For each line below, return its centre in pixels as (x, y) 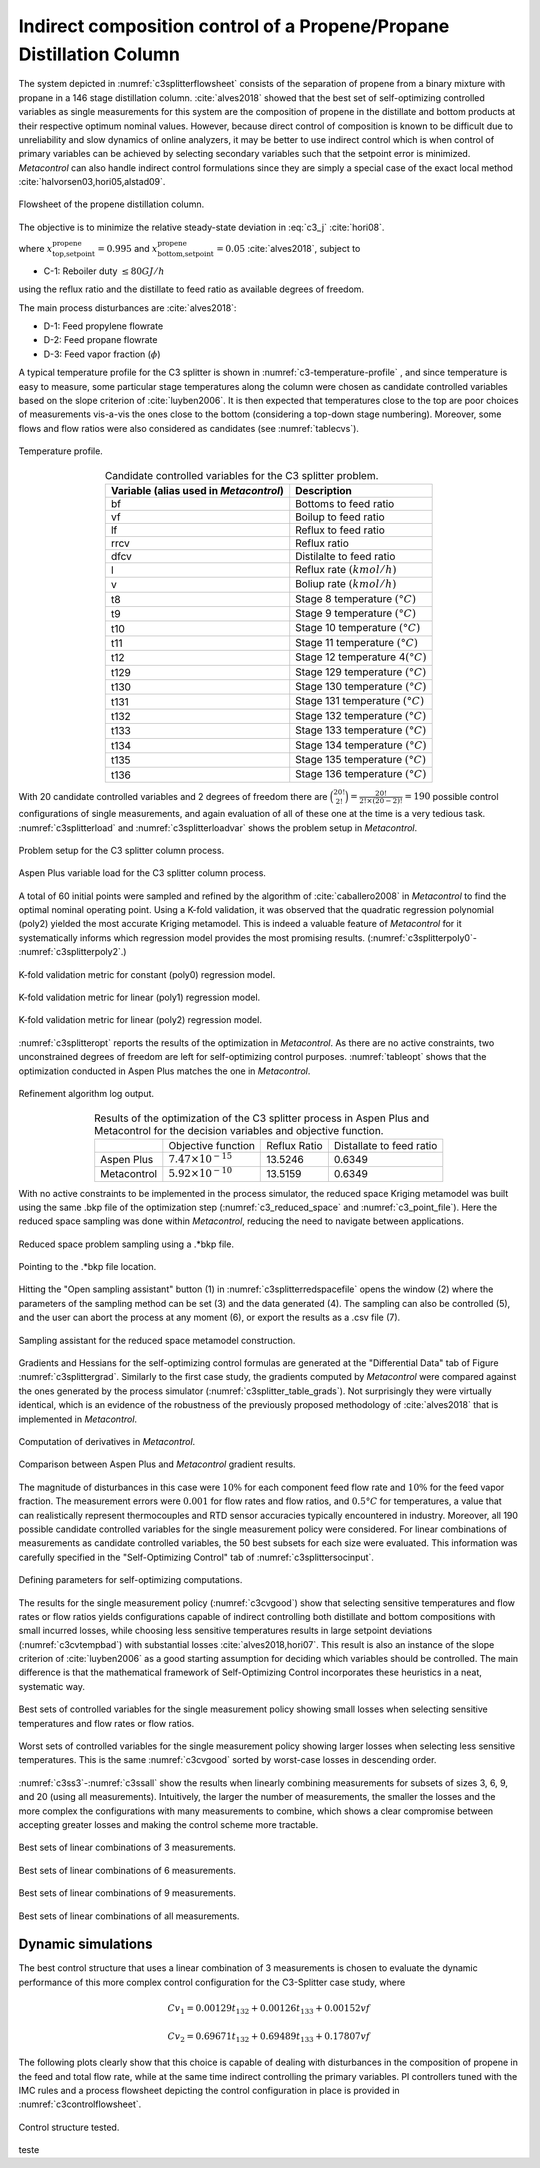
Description (323, 490)
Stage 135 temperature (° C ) (361, 759)
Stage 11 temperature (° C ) (357, 642)
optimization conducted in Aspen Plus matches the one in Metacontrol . (164, 1071)
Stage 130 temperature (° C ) (361, 687)
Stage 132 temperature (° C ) (361, 715)
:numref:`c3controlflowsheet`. (80, 2104)
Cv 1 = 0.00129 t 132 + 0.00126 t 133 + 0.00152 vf (268, 2009)
